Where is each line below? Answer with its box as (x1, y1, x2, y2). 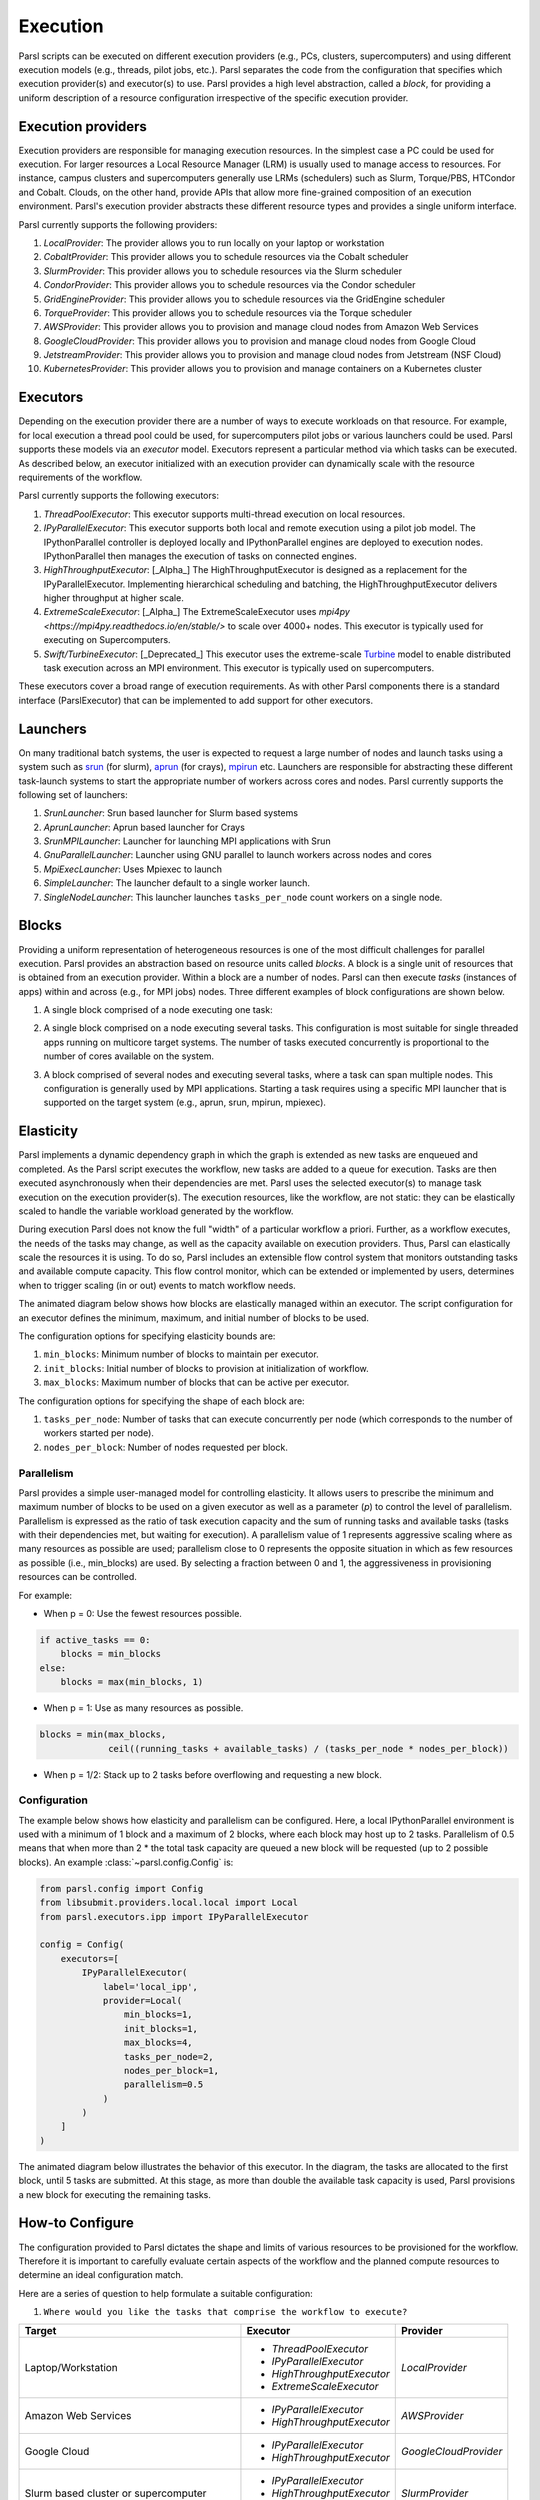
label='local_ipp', (102, 1981, 199, 1992)
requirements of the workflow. (18, 471, 143, 483)
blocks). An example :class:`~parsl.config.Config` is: (18, 1856, 234, 1868)
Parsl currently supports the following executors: (18, 490, 220, 502)
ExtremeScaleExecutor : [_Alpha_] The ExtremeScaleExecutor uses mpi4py (43, 606, 350, 618)
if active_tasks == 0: (39, 1635, 151, 1646)
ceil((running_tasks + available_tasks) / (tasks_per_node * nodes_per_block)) (108, 1743, 509, 1754)
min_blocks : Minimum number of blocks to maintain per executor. (43, 1348, 319, 1360)
